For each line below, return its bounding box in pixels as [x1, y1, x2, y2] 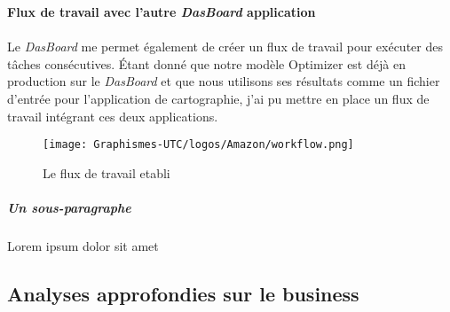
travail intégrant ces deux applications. [7, 106, 218, 125]
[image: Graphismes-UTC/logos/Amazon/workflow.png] [43, 138, 354, 152]
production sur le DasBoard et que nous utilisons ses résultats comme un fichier [7, 72, 440, 90]
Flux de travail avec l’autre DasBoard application [7, 3, 316, 20]
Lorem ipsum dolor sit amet [7, 236, 159, 254]
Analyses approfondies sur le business [7, 279, 359, 307]
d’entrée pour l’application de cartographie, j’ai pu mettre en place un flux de [7, 89, 430, 107]
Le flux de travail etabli [43, 163, 170, 182]
